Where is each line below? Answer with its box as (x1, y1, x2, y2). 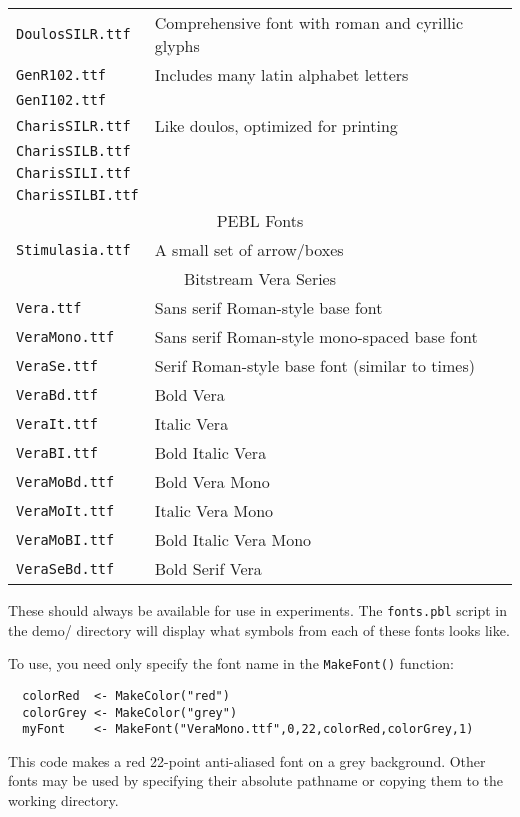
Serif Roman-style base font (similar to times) (154, 354, 475, 377)
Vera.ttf (16, 299, 82, 316)
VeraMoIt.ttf (16, 502, 115, 519)
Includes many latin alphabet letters (154, 63, 409, 86)
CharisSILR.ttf (16, 117, 131, 134)
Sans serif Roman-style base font (154, 296, 383, 319)
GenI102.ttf (16, 92, 107, 108)
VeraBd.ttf (16, 386, 98, 403)
